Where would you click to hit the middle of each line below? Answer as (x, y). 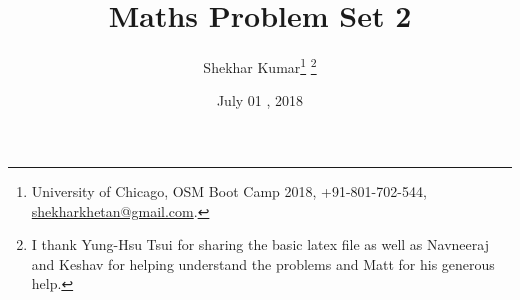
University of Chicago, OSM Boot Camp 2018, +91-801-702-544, (229, 190)
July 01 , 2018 (260, 100)
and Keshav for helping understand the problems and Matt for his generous (263, 263)
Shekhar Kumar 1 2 (260, 65)
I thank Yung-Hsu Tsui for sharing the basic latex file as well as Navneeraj (260, 244)
